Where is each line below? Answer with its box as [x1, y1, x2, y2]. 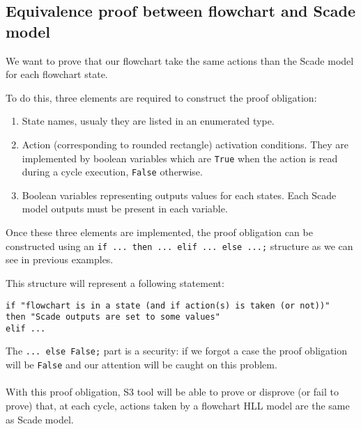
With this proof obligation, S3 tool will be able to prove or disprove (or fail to [6, 384, 339, 399]
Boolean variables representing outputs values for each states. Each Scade [22, 187, 337, 202]
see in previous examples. [6, 252, 114, 267]
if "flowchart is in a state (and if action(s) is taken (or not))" [6, 300, 330, 311]
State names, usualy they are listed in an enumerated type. [22, 114, 275, 128]
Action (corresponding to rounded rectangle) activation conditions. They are [22, 136, 349, 151]
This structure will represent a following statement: [6, 275, 224, 290]
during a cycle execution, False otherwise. [22, 164, 203, 179]
